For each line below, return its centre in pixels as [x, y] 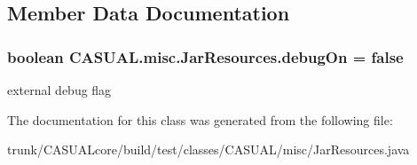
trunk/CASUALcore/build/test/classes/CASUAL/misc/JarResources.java [208, 149]
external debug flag [59, 90]
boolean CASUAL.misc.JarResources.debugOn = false [205, 56]
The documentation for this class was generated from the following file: [200, 119]
